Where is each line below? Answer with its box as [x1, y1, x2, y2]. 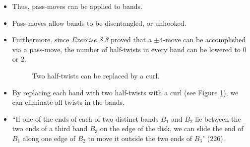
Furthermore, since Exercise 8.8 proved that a [12, 34, 152, 45]
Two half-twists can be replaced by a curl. [32, 70, 160, 80]
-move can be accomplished [163, 34, 246, 45]
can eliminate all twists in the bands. [12, 97, 125, 107]
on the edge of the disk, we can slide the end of [100, 123, 244, 134]
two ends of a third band [12, 123, 88, 134]
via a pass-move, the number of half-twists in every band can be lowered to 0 [12, 44, 247, 54]
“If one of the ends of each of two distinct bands [12, 113, 159, 124]
